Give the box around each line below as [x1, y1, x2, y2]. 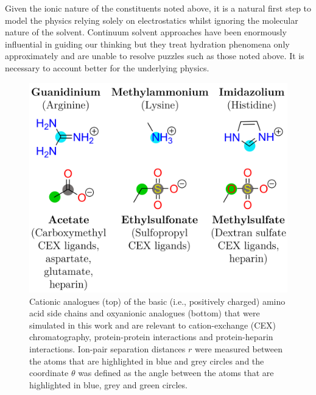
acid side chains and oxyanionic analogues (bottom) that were [29, 307, 260, 319]
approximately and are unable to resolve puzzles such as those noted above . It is [5, 49, 304, 62]
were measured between [194, 343, 283, 355]
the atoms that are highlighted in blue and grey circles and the [29, 354, 264, 367]
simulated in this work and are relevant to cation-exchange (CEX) [29, 318, 276, 331]
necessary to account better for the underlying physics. [5, 61, 209, 74]
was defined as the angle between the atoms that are [78, 366, 274, 379]
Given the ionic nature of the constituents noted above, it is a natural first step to [5, 2, 312, 14]
